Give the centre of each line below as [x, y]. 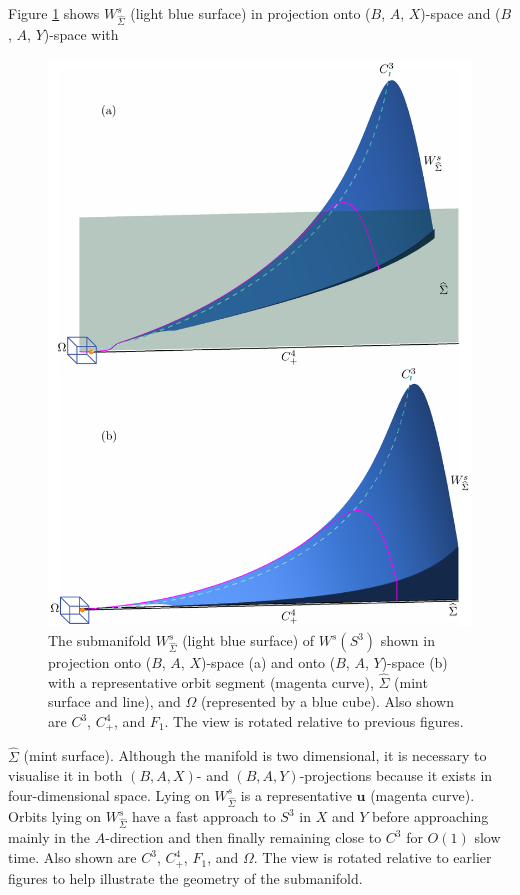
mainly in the [49, 837]
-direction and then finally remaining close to [243, 837]
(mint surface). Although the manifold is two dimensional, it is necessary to [255, 755]
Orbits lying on [55, 816]
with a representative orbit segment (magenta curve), [211, 681]
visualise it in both [65, 775]
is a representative [296, 794]
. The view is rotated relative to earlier [372, 857]
